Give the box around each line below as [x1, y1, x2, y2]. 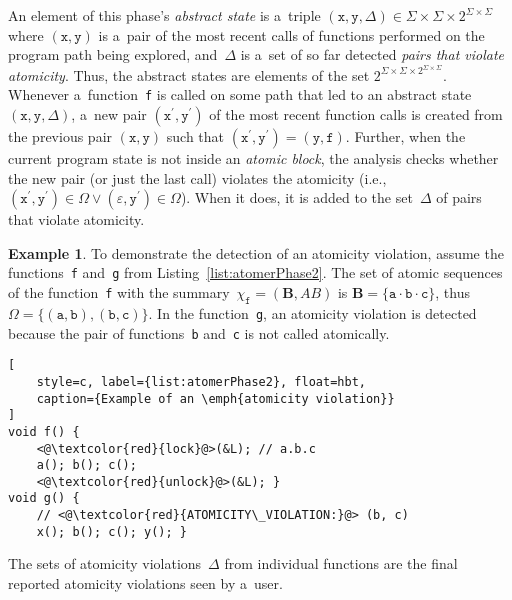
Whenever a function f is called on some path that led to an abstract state [8, 84, 472, 105]
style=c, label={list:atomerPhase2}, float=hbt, [36, 374, 366, 389]
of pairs [436, 187, 482, 208]
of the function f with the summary [8, 282, 230, 303]
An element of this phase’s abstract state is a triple [8, 5, 321, 25]
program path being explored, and [8, 44, 218, 65]
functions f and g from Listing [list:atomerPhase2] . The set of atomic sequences [8, 262, 503, 283]
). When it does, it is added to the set [180, 187, 413, 208]
